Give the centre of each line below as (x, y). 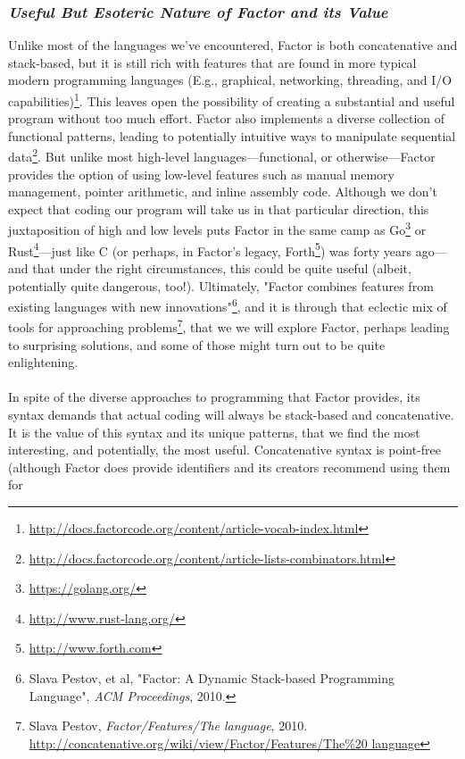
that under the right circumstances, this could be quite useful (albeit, (222, 267)
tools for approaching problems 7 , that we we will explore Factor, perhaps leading (229, 326)
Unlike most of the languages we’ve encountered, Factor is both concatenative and (233, 45)
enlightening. (43, 362)
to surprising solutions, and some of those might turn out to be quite (197, 344)
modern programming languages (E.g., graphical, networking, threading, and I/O (230, 80)
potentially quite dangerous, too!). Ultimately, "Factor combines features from (221, 285)
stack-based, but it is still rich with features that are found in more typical (212, 62)
